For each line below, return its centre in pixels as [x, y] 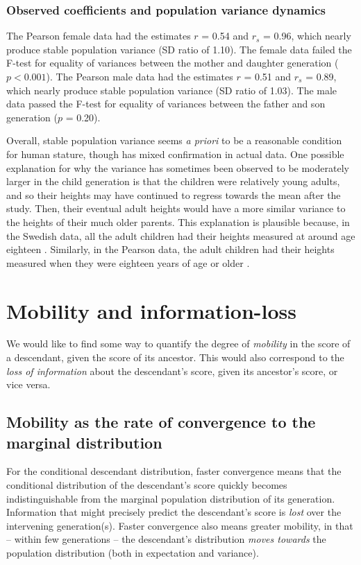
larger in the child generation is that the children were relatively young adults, [173, 181]
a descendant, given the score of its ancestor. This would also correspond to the [175, 357]
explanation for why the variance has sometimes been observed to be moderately [178, 167]
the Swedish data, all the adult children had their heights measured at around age [181, 235]
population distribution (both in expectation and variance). [133, 552]
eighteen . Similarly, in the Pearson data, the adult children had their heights [170, 249]
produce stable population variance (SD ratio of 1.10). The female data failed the [179, 49]
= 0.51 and [268, 76]
